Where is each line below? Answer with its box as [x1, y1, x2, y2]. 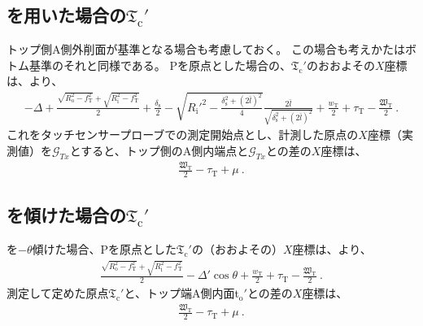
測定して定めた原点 [7, 285, 109, 302]
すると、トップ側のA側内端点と [81, 142, 249, 159]
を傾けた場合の [7, 202, 126, 228]
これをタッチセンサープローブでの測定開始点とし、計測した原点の [7, 126, 359, 143]
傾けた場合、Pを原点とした [32, 241, 177, 258]
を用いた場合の [7, 2, 126, 28]
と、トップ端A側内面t [124, 285, 239, 302]
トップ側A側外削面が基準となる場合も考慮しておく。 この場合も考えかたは [7, 41, 405, 58]
